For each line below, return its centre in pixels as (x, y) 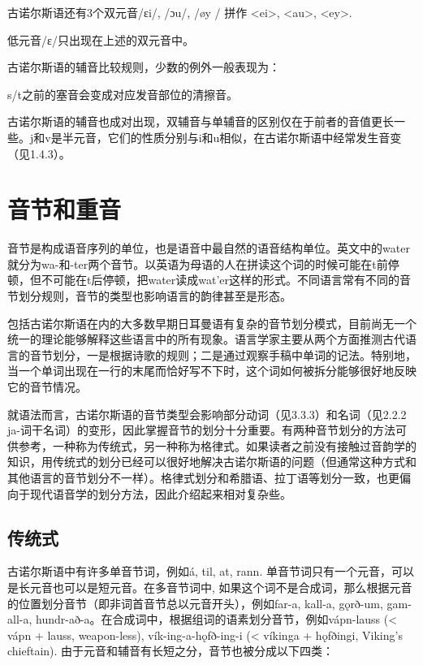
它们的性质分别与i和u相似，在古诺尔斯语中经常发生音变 (255, 137)
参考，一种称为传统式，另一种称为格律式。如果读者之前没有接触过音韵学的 (217, 445)
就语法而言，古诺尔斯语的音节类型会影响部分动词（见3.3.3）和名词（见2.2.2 (207, 414)
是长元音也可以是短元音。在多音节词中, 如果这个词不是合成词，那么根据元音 (210, 587)
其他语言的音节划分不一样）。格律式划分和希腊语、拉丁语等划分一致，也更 (203, 477)
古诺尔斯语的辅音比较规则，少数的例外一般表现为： (144, 67)
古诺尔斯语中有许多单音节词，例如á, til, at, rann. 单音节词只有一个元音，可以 (211, 571)
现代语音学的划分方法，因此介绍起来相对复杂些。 (160, 493)
